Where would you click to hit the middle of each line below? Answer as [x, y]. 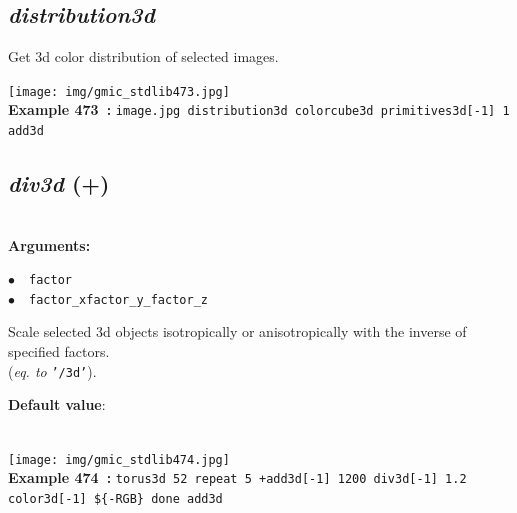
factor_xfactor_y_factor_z [118, 299]
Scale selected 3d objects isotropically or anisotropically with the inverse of [237, 331]
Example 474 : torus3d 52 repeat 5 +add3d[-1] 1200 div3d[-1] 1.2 [237, 477]
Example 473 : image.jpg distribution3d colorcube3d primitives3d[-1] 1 [259, 109]
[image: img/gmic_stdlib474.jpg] [119, 459]
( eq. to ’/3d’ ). [52, 370]
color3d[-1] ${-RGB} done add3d [115, 498]
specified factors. [59, 351]
